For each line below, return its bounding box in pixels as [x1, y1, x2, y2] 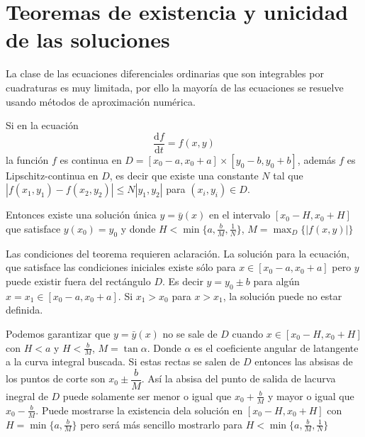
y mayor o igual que [267, 388, 354, 403]
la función [6, 152, 49, 167]
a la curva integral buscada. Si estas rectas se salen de [6, 354, 240, 369]
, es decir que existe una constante [109, 167, 259, 182]
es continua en [60, 152, 122, 167]
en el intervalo [208, 207, 271, 222]
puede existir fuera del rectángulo [6, 273, 151, 288]
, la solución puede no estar [223, 288, 342, 303]
